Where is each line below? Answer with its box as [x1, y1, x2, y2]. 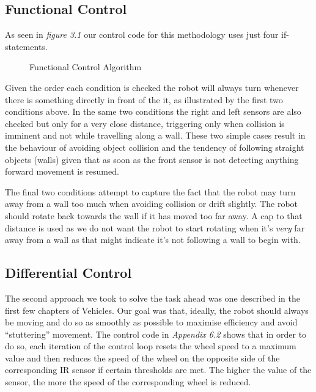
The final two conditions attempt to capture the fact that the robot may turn [5, 185, 296, 198]
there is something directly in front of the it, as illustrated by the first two [5, 93, 283, 106]
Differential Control [5, 263, 132, 282]
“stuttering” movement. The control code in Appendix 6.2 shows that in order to [5, 327, 307, 340]
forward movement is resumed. [5, 165, 119, 178]
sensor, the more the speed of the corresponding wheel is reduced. [5, 376, 251, 388]
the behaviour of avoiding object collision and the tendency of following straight [5, 140, 304, 153]
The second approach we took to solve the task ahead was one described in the [5, 291, 301, 304]
